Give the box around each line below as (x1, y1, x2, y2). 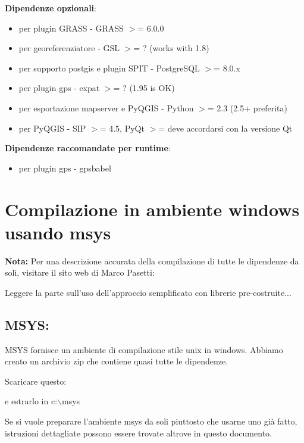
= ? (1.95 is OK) (113, 82, 175, 94)
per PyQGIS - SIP (18, 121, 86, 134)
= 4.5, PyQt (99, 121, 145, 134)
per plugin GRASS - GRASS (18, 21, 124, 34)
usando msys (5, 220, 111, 244)
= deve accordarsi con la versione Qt (158, 121, 293, 134)
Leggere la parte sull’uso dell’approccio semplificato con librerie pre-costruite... (5, 286, 292, 298)
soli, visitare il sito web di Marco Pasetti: (5, 266, 155, 279)
